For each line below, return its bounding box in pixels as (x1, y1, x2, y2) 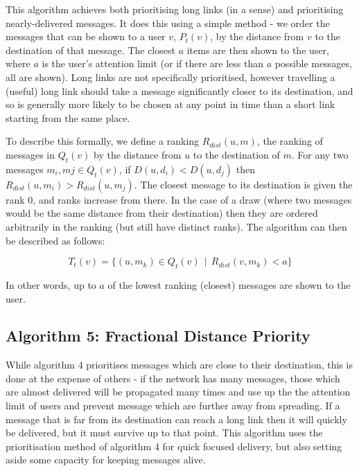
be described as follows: (6, 233, 105, 247)
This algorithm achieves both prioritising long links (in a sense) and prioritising (6, 2, 344, 16)
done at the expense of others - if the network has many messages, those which (6, 371, 340, 385)
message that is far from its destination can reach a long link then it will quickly (6, 411, 347, 426)
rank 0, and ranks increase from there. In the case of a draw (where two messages (6, 192, 352, 206)
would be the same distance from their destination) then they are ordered (6, 206, 318, 220)
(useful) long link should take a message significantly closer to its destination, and (6, 83, 353, 98)
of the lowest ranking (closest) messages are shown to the (107, 277, 351, 292)
